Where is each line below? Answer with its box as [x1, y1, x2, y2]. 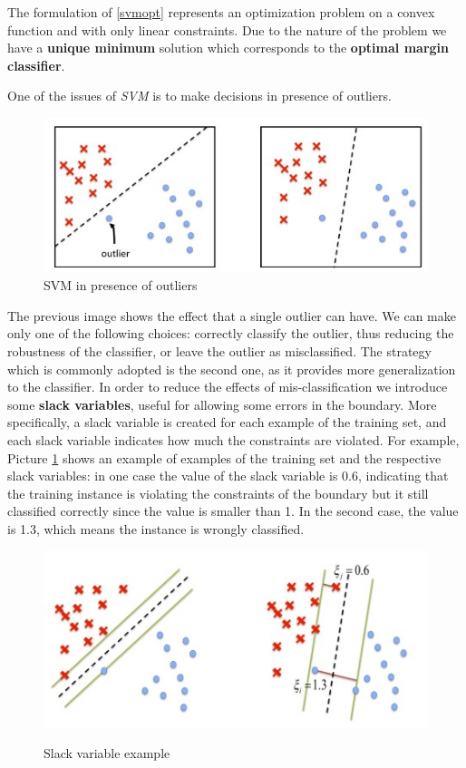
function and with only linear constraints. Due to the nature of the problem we [7, 20, 447, 39]
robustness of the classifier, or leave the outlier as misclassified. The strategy [7, 341, 432, 360]
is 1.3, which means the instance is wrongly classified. [7, 519, 305, 538]
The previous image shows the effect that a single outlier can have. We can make [7, 306, 456, 325]
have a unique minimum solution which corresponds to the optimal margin [7, 38, 449, 57]
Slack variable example [44, 744, 170, 763]
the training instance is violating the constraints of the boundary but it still [7, 483, 429, 502]
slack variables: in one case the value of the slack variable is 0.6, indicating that [7, 466, 449, 485]
